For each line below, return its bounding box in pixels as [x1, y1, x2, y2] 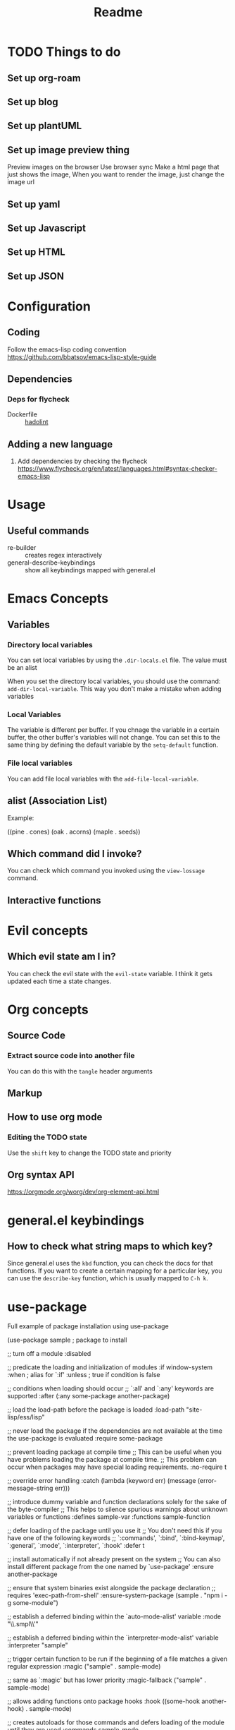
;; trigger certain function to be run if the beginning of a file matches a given [7, 1654, 227, 1663]
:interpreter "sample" [7, 1641, 68, 1650]
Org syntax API [7, 1169, 75, 1181]
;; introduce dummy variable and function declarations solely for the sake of [7, 1498, 227, 1506]
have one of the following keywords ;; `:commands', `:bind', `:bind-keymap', [7, 1534, 225, 1542]
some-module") [13, 1599, 58, 1607]
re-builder [7, 543, 37, 552]
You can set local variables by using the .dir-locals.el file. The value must [7, 656, 227, 664]
